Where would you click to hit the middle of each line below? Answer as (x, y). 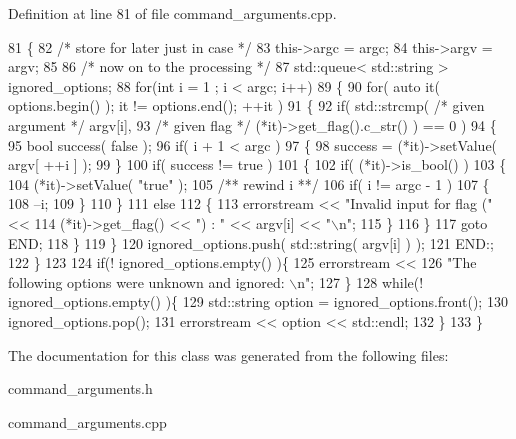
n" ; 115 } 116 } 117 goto (413, 222)
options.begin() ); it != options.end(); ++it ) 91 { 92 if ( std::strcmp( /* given (246, 105)
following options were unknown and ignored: (146, 281)
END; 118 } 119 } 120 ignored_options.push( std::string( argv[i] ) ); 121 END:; (251, 242)
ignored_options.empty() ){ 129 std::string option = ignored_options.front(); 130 (258, 301)
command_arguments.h (80, 388)
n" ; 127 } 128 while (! (360, 281)
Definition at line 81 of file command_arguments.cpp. (172, 13)
